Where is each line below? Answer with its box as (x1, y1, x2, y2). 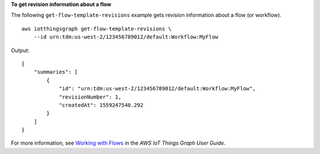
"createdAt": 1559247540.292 (59, 101, 143, 109)
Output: (11, 47, 30, 54)
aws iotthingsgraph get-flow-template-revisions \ (21, 25, 172, 32)
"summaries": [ (33, 68, 78, 76)
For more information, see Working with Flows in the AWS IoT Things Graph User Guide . (11, 139, 226, 147)
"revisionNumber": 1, (59, 93, 121, 100)
